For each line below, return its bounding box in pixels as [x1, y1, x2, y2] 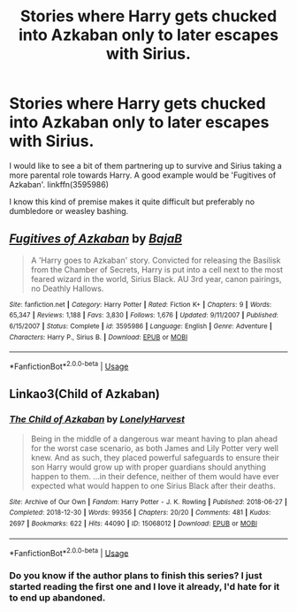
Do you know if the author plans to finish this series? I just [9, 570, 263, 582]
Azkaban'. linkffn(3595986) [9, 179, 109, 189]
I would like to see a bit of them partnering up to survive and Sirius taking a [9, 160, 283, 171]
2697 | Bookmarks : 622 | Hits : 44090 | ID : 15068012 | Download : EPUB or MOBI [9, 519, 258, 528]
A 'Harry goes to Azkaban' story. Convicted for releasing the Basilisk [30, 255, 281, 265]
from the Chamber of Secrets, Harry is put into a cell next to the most [30, 264, 283, 275]
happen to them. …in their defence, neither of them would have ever [30, 470, 279, 481]
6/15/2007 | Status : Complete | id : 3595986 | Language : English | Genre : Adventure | [9, 322, 272, 331]
